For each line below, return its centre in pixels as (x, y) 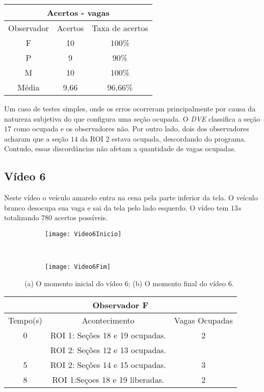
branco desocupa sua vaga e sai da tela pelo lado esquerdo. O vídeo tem (116, 207)
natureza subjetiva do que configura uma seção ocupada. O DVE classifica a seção (132, 118)
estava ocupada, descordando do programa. (179, 138)
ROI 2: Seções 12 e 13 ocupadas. (108, 350)
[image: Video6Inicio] (83, 234)
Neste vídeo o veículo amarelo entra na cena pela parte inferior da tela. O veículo (131, 198)
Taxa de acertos (120, 28)
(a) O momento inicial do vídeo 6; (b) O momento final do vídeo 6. (129, 283)
